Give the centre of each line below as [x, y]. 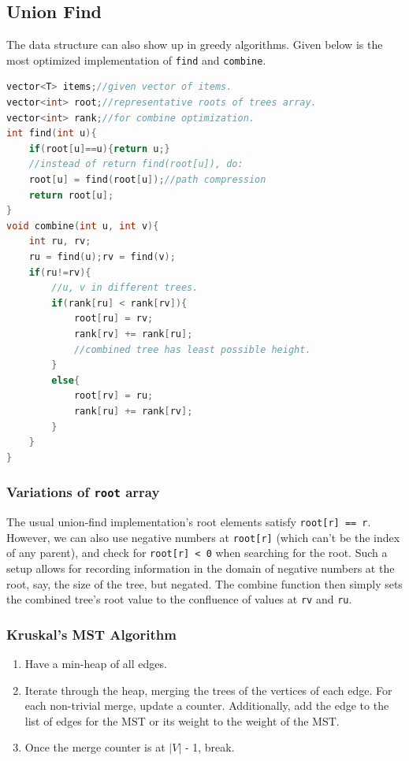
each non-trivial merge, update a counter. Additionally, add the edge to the [207, 705]
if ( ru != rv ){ [60, 272]
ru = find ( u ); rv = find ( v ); [102, 256]
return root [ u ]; [71, 195]
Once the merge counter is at [95, 747]
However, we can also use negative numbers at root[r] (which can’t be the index [203, 537]
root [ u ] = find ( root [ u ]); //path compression [147, 180]
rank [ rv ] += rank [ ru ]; [133, 334]
